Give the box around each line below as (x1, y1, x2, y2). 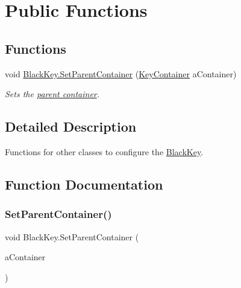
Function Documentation (5, 174, 163, 193)
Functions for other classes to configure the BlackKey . (5, 145, 204, 158)
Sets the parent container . (5, 88, 100, 100)
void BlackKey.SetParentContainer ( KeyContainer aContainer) (5, 67, 237, 80)
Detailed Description (5, 117, 137, 136)
